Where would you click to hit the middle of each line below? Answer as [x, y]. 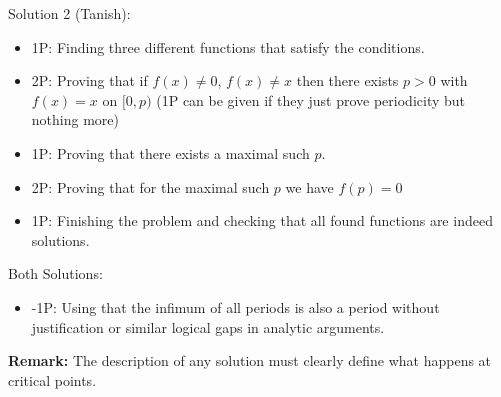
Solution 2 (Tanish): [69, 13]
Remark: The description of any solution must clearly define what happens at [250, 360]
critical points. [52, 379]
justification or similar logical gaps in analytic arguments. [208, 326]
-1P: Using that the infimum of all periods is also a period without [235, 306]
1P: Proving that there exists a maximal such [170, 152]
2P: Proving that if [89, 80]
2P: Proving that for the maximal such [150, 186]
